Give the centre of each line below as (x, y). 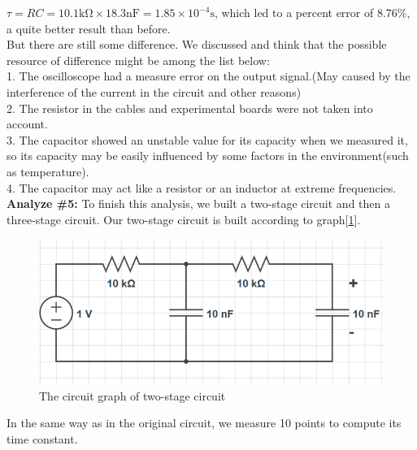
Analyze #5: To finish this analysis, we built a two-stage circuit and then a (198, 203)
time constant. (42, 439)
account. (27, 124)
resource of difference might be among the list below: (138, 60)
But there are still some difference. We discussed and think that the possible (197, 44)
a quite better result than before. (89, 28)
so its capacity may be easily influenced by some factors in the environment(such (208, 156)
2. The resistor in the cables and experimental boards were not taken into (190, 108)
